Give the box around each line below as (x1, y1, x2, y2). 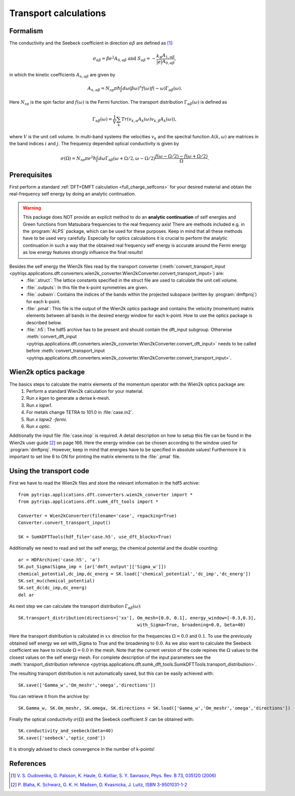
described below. (26, 319, 62, 325)
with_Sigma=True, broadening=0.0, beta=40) (137, 622, 246, 628)
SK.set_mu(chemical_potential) (18, 578, 95, 584)
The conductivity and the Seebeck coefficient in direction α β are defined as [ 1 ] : (9, 40, 174, 46)
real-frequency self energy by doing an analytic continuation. (9, 191, 136, 197)
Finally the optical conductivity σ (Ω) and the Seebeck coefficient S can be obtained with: (9, 716, 194, 722)
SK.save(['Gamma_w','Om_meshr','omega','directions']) (18, 682, 156, 688)
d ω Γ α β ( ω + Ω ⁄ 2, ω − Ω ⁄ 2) (98, 155, 156, 162)
